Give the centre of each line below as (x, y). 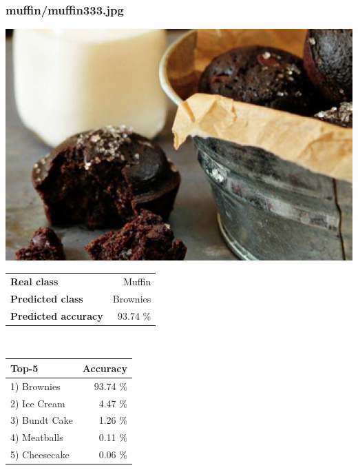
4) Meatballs (37, 437)
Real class (34, 281)
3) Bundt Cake (42, 420)
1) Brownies (35, 386)
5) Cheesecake (40, 454)
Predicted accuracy (57, 315)
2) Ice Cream (38, 403)
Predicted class (47, 298)
